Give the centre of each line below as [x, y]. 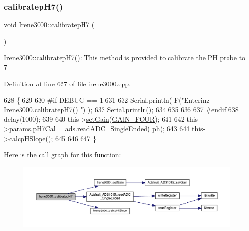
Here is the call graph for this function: [62, 155]
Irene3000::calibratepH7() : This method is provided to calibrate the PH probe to [125, 57]
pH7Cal [44, 128]
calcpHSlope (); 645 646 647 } [53, 138]
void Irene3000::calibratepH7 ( [49, 25]
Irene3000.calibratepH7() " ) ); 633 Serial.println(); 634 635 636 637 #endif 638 [121, 109]
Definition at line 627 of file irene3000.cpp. [68, 83]
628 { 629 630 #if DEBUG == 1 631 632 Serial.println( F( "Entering [107, 100]
